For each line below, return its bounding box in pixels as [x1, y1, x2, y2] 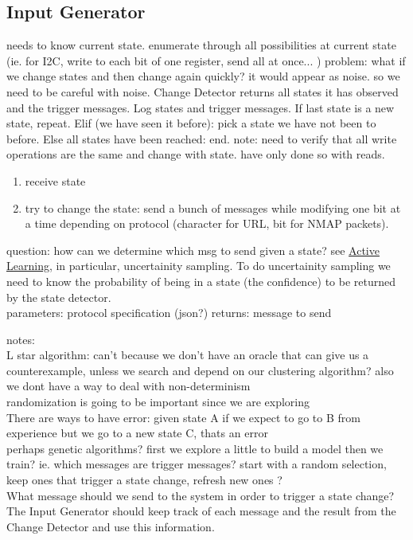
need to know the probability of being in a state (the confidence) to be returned [6, 272, 396, 289]
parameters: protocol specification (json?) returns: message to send [6, 304, 332, 321]
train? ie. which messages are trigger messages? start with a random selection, [6, 456, 387, 472]
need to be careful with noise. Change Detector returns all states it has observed [6, 83, 399, 100]
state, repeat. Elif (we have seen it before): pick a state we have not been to [6, 115, 376, 131]
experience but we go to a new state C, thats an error [6, 425, 268, 441]
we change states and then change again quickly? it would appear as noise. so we [6, 68, 400, 84]
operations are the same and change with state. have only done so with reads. [6, 146, 385, 162]
